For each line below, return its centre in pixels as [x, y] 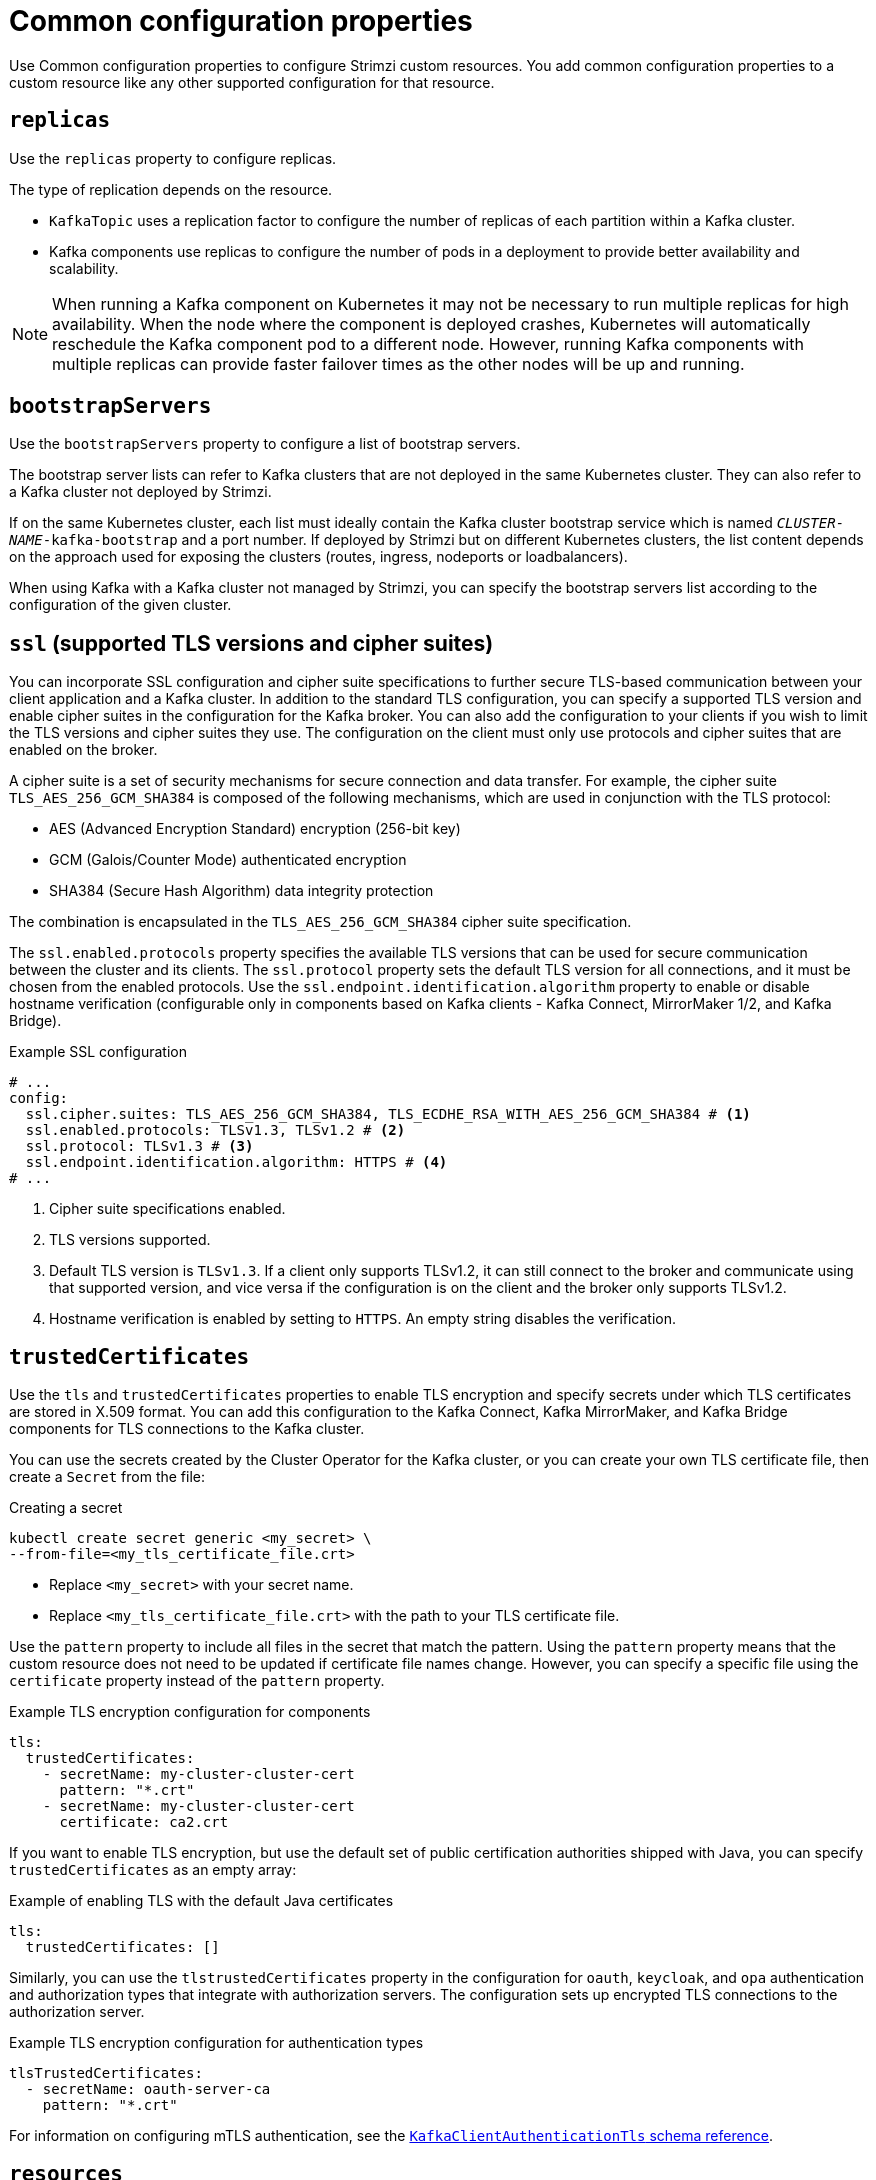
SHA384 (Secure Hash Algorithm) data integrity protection [241, 891]
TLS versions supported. [130, 1240]
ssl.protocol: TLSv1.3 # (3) [139, 1146]
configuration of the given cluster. [120, 605]
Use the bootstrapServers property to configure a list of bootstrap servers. [265, 444]
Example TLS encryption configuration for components [190, 1712]
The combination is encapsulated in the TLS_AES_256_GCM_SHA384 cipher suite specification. [320, 922]
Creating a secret [66, 1508]
